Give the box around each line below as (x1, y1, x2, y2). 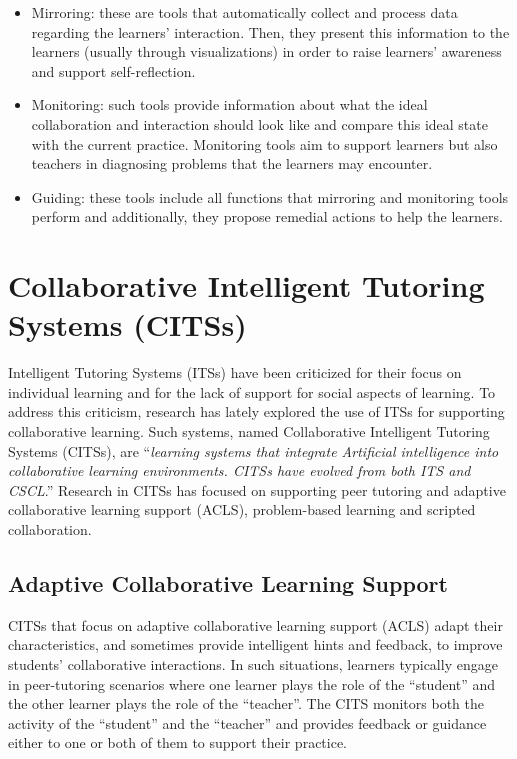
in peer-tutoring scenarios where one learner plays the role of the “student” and (8, 673, 496, 694)
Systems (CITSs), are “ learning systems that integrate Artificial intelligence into (8, 440, 499, 461)
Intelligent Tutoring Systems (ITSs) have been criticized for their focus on (8, 362, 462, 383)
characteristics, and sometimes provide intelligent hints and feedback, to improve (8, 634, 503, 655)
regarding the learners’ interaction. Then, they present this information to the (31, 21, 510, 42)
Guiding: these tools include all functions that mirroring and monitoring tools (31, 186, 509, 207)
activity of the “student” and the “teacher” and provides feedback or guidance (8, 712, 487, 733)
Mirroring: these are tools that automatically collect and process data (31, 2, 458, 22)
